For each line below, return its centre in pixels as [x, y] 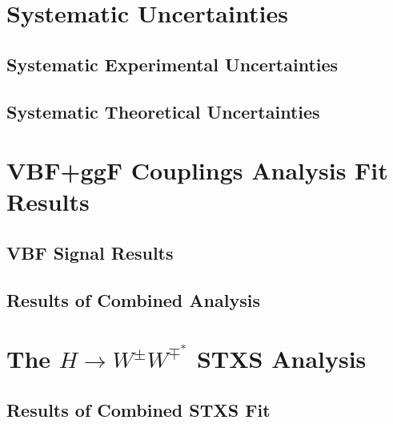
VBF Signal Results [90, 252]
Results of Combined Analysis [133, 299]
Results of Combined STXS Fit [138, 409]
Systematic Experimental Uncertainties [172, 64]
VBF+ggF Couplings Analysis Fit [197, 170]
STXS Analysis [281, 359]
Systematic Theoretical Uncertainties [163, 111]
